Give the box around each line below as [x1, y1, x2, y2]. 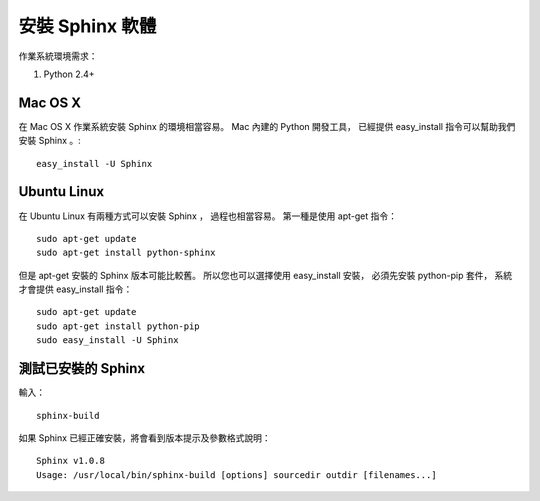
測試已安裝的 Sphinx [18, 360, 145, 377]
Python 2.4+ [43, 68, 95, 80]
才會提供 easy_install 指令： [18, 283, 133, 295]
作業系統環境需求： [18, 50, 98, 62]
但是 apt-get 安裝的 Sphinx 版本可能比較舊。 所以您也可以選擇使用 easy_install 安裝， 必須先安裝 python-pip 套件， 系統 [18, 269, 513, 281]
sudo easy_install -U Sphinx [36, 335, 179, 346]
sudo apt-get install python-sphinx [36, 247, 216, 259]
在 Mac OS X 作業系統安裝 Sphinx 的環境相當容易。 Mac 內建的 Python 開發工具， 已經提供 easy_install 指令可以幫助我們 [18, 120, 516, 132]
